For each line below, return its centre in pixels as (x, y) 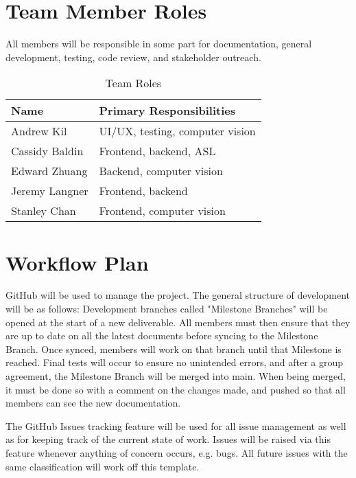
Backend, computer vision (161, 171)
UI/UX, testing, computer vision (177, 131)
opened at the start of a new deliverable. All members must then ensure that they (178, 322)
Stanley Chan (44, 211)
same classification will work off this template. (103, 466)
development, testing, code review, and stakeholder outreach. (133, 57)
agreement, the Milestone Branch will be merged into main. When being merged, (176, 376)
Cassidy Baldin (47, 151)
